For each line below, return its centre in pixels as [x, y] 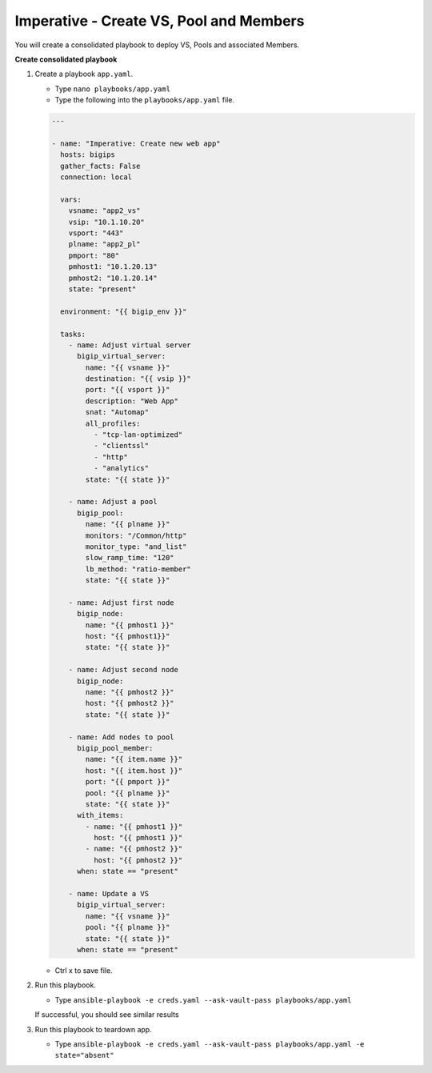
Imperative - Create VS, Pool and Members [160, 21]
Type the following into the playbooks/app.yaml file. [145, 100]
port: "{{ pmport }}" [128, 782]
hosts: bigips [88, 155]
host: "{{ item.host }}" [134, 771]
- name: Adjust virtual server [130, 345]
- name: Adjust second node [124, 670]
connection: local [96, 177]
